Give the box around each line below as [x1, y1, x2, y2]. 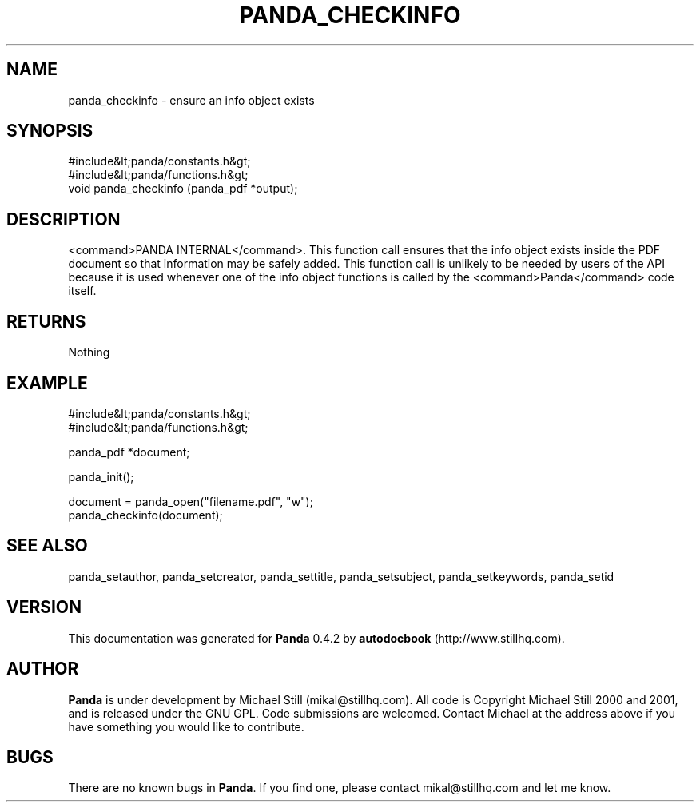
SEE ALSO [6, 535, 88, 556]
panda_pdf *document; [68, 444, 190, 459]
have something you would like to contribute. [68, 719, 304, 734]
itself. [68, 284, 97, 298]
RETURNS [6, 311, 86, 332]
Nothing [68, 345, 110, 360]
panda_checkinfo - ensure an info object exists [68, 93, 315, 107]
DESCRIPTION [6, 209, 121, 229]
